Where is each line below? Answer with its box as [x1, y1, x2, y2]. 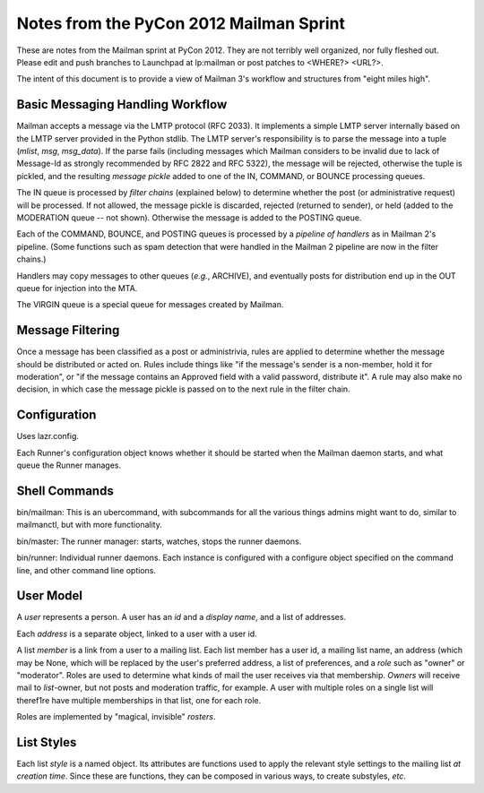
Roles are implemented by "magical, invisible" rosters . [16, 711, 216, 722]
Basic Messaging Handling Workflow [16, 97, 228, 112]
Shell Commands [16, 483, 114, 498]
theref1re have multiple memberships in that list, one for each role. [16, 694, 262, 705]
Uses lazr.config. [16, 431, 80, 442]
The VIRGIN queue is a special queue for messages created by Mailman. [16, 299, 284, 310]
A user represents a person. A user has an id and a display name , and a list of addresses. [16, 612, 347, 623]
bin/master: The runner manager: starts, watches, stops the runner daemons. [16, 536, 302, 547]
